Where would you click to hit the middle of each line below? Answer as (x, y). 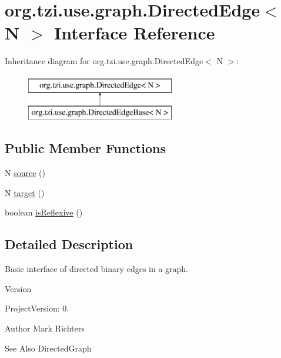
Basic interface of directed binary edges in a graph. (97, 269)
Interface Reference (134, 33)
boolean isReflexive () (44, 212)
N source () (25, 173)
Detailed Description (69, 244)
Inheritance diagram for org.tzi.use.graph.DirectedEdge (104, 61)
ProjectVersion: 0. (37, 308)
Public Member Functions (85, 148)
